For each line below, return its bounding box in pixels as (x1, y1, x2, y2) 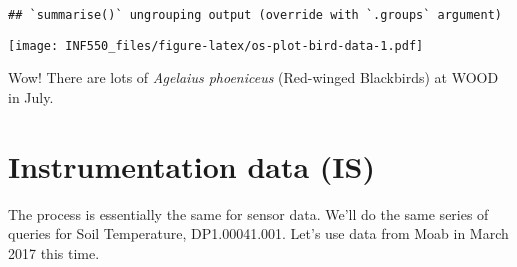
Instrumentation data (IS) (8, 145, 375, 186)
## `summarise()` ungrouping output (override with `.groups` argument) (8, 8, 502, 22)
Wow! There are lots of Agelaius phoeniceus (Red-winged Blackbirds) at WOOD (8, 67, 499, 88)
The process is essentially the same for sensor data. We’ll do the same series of (8, 203, 489, 224)
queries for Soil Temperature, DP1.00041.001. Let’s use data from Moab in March (8, 223, 509, 244)
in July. (8, 86, 54, 107)
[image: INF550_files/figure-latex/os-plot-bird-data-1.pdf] (8, 38, 424, 53)
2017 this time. (8, 242, 100, 263)
